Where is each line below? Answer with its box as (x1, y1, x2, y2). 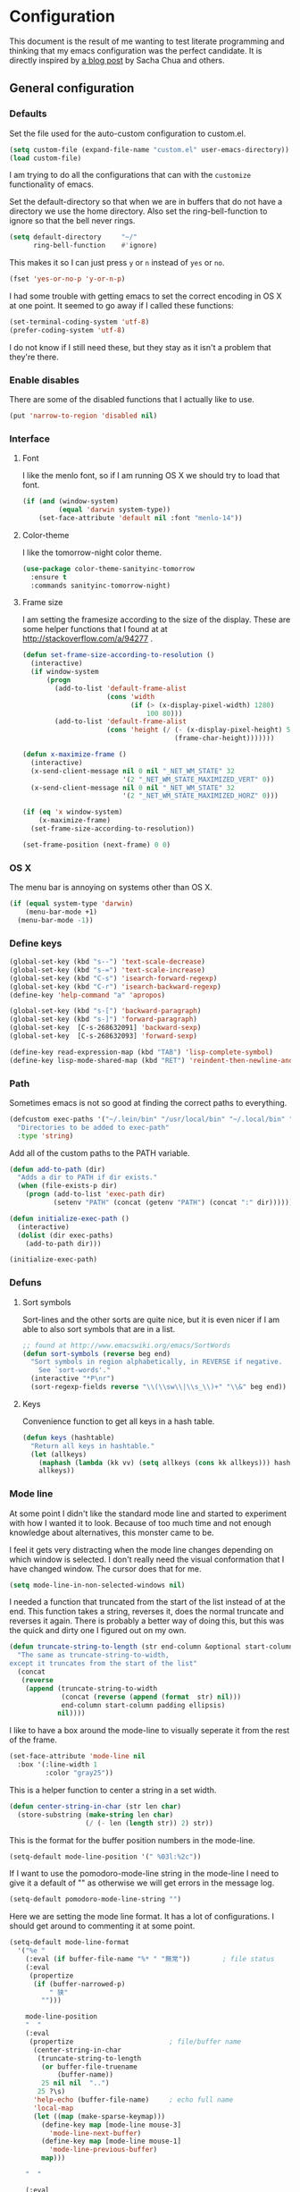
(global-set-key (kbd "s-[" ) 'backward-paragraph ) (9, 1007, 202, 1016)
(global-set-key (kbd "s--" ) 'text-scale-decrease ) (9, 957, 205, 966)
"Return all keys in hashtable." (30, 1441, 155, 1450)
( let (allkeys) (30, 1450, 87, 1459)
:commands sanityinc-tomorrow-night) (30, 581, 171, 590)
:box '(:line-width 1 (17, 1760, 98, 1769)
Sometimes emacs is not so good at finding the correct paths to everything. (9, 1097, 287, 1108)
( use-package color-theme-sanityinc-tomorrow (21, 564, 195, 573)
